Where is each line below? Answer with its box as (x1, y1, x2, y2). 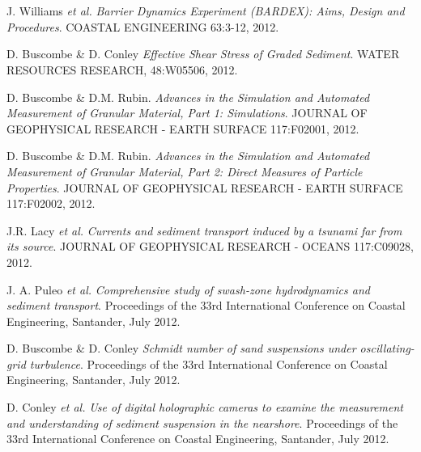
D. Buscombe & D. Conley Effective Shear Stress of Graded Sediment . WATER (6, 45, 400, 62)
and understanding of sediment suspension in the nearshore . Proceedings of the (6, 414, 398, 431)
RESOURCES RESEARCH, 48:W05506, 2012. (6, 61, 238, 78)
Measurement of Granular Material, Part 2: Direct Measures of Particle (6, 163, 363, 180)
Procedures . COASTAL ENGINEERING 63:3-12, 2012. (6, 18, 279, 35)
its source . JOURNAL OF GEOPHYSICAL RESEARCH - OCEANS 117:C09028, (6, 238, 414, 255)
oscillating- (359, 340, 415, 357)
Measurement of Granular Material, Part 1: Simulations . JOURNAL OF (6, 104, 368, 121)
